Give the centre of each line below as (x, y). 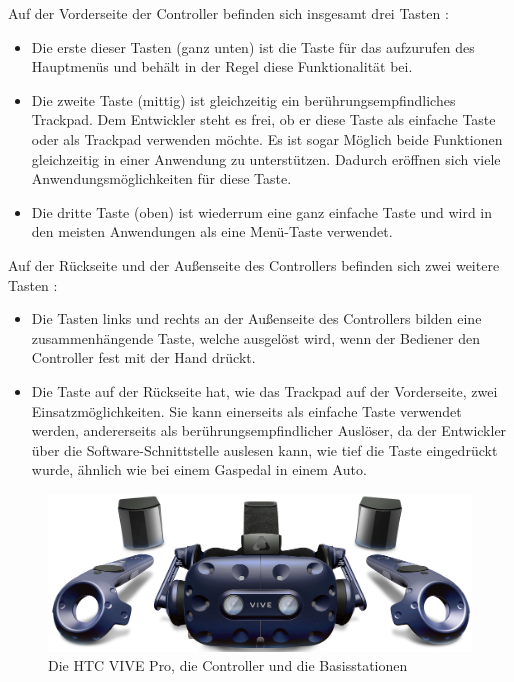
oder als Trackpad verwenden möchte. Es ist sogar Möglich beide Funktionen (267, 138)
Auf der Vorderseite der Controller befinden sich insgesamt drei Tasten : (228, 13)
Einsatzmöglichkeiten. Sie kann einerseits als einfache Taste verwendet (246, 410)
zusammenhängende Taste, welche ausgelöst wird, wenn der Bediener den (255, 337)
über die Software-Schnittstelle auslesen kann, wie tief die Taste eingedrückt (264, 449)
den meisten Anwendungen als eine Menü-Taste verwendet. (212, 231)
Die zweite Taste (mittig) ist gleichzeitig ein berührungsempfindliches (243, 99)
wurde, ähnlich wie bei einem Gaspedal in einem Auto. (199, 469)
